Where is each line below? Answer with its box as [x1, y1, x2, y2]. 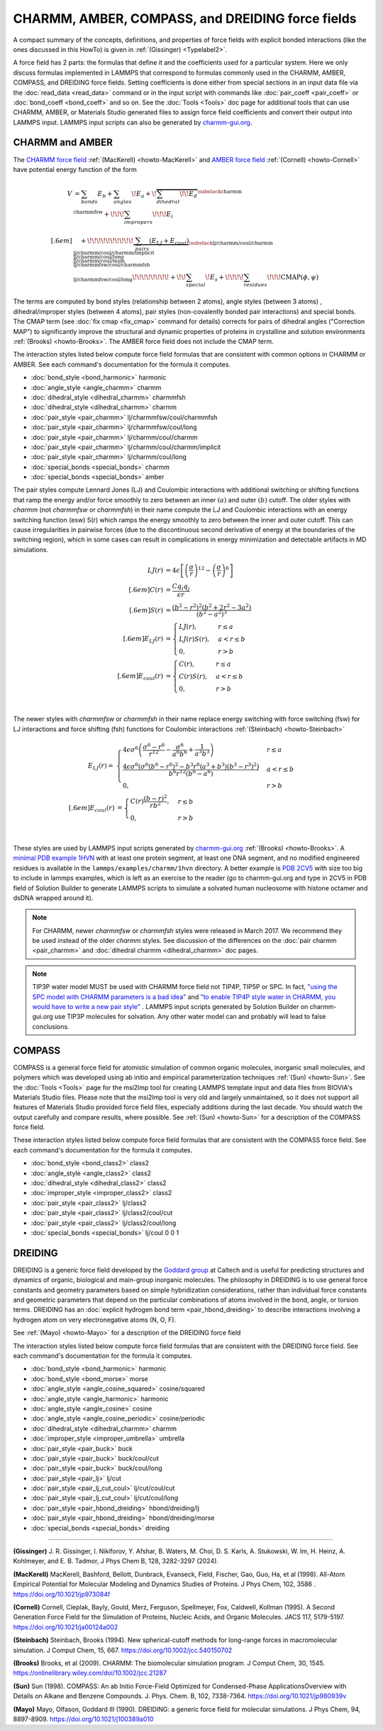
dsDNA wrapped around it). [13, 893, 94, 902]
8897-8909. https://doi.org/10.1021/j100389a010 [13, 1715, 154, 1723]
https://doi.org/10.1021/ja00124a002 [13, 1622, 118, 1631]
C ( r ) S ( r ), [178, 672, 208, 681]
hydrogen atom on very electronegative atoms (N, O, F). [13, 1315, 177, 1324]
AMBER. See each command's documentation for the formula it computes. [13, 360, 231, 369]
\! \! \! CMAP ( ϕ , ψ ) [267, 273, 319, 281]
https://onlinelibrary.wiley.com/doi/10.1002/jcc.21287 [13, 1668, 167, 1677]
